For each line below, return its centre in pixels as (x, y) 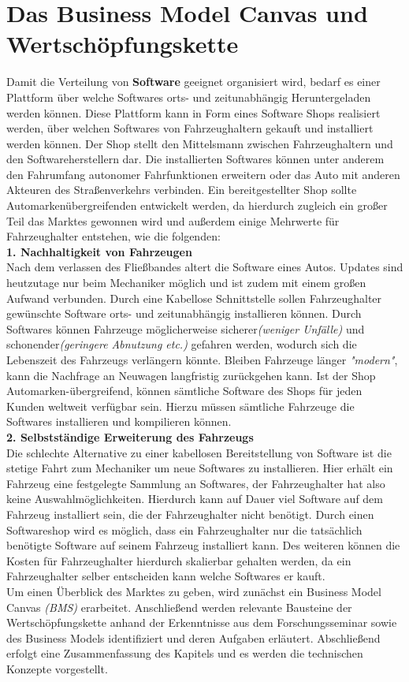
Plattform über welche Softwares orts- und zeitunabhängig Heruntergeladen (189, 97)
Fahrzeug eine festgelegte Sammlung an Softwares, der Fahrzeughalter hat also (196, 483)
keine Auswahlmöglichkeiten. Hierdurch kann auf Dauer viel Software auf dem (195, 499)
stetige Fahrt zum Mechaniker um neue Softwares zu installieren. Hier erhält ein (200, 468)
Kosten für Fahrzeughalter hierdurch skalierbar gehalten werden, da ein (179, 560)
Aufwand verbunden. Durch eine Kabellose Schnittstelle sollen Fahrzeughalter (194, 298)
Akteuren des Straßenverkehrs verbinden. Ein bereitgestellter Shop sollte (182, 190)
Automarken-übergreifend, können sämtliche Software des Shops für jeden (184, 391)
